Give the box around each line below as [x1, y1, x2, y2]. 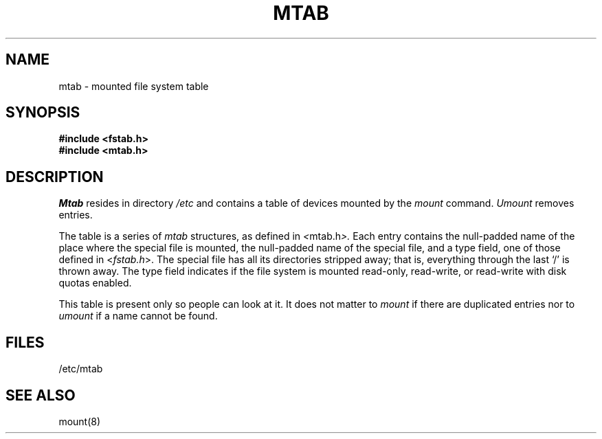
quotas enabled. [58, 277, 132, 289]
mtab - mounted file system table [58, 80, 209, 92]
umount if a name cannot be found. [58, 310, 218, 322]
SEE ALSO [5, 386, 76, 404]
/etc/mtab [58, 363, 103, 375]
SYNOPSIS [5, 104, 80, 122]
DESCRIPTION [5, 168, 104, 185]
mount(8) [58, 415, 101, 427]
